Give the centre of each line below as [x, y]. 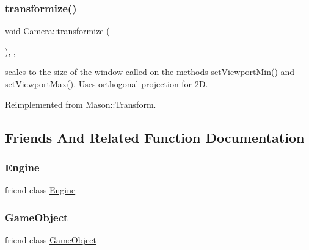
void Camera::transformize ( [57, 31]
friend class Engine [40, 190]
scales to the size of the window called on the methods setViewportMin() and [150, 72]
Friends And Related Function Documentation [155, 137]
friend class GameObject [51, 240]
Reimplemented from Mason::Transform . [81, 104]
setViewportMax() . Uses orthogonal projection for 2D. [107, 84]
